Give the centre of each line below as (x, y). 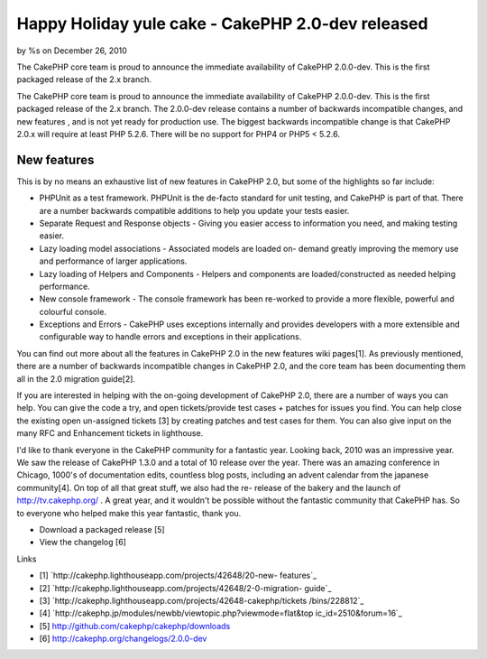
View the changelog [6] (83, 543)
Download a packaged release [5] (102, 529)
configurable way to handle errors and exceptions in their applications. (170, 337)
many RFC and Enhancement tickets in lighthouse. (110, 433)
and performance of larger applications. (113, 261)
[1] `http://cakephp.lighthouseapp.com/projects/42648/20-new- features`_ (178, 575)
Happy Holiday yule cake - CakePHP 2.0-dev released (222, 23)
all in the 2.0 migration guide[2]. (76, 378)
